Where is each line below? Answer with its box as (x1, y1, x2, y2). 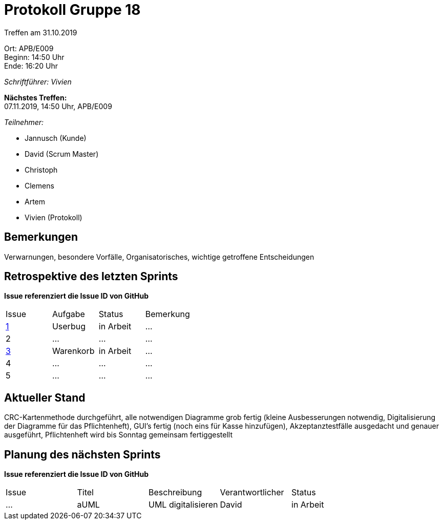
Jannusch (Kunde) (25, 133, 87, 142)
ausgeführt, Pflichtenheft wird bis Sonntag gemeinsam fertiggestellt (4, 430, 233, 439)
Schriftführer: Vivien (4, 77, 72, 86)
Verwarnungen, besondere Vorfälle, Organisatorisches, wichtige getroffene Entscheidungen (4, 252, 314, 261)
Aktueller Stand (4, 391, 86, 404)
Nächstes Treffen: (4, 93, 67, 102)
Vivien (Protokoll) (25, 213, 82, 222)
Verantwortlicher (220, 487, 284, 498)
